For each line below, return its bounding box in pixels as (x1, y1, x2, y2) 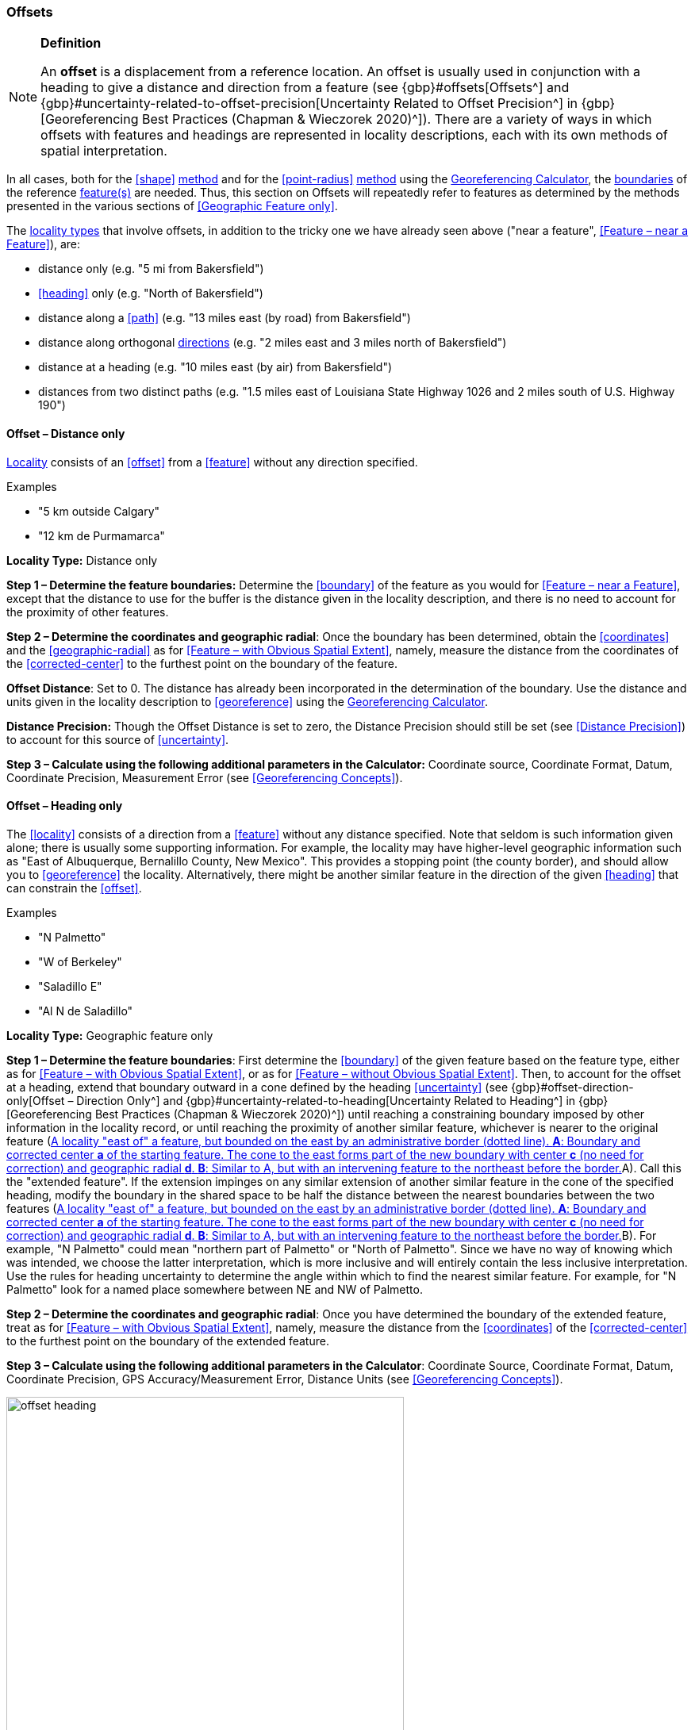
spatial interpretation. (40, 143, 167, 159)
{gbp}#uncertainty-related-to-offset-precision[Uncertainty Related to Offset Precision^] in (40, 95, 578, 112)
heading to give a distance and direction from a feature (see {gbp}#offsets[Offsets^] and (40, 79, 570, 96)
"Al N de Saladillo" (38, 1003, 133, 1018)
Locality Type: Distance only (6, 553, 158, 567)
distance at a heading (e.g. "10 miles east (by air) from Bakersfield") (38, 360, 393, 374)
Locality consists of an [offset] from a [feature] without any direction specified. (6, 455, 418, 469)
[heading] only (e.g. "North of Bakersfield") (38, 286, 263, 301)
